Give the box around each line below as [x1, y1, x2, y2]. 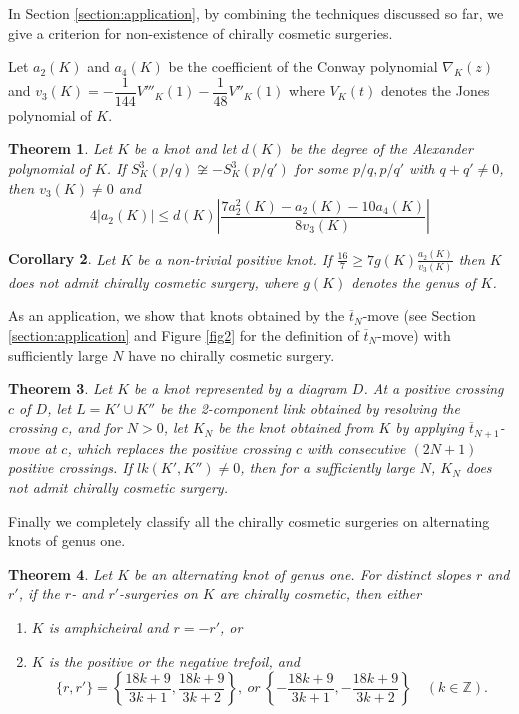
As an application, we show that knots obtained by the [8, 305, 345, 326]
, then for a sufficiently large [240, 457, 415, 478]
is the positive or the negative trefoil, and [48, 650, 300, 671]
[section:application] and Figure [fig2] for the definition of [8, 325, 359, 346]
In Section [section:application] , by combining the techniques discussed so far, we [8, 3, 504, 23]
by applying [395, 417, 465, 438]
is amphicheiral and [48, 617, 169, 638]
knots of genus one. [8, 530, 126, 551]
